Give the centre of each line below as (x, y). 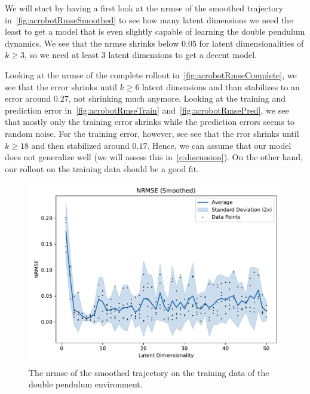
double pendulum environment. (86, 384)
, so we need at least (62, 55)
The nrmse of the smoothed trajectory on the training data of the (149, 372)
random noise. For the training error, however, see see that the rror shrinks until (152, 133)
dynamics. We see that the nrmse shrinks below (92, 43)
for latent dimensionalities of (251, 43)
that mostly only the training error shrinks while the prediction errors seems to (150, 122)
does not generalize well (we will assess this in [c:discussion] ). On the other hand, (154, 157)
